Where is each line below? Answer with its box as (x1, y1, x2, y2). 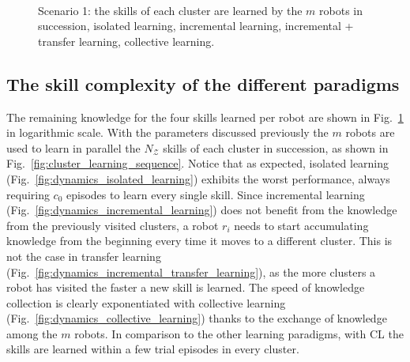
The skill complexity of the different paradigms (6, 71, 400, 96)
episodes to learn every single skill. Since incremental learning (66, 186, 365, 202)
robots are (345, 124, 395, 141)
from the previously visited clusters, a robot (6, 217, 219, 233)
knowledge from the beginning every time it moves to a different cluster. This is (6, 232, 393, 249)
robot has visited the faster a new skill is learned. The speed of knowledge (6, 279, 365, 296)
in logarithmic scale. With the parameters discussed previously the (6, 124, 329, 141)
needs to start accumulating (234, 217, 369, 233)
